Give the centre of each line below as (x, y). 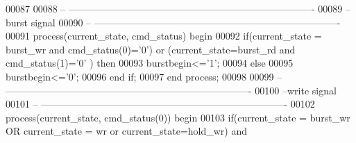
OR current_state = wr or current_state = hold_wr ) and (127, 131)
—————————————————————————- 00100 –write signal (171, 90)
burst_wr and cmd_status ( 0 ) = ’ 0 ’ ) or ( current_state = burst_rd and (151, 49)
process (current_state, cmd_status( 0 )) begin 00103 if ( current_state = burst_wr (178, 117)
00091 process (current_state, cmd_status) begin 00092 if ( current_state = (164, 36)
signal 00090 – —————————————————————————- (186, 22)
